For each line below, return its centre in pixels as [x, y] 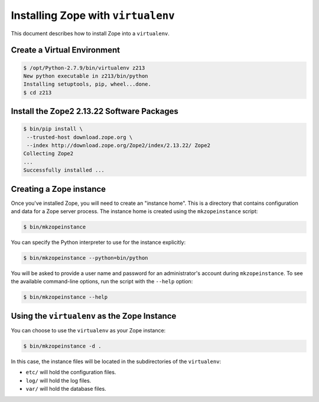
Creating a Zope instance [58, 189]
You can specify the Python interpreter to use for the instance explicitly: [98, 243]
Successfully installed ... [64, 170]
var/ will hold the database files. [66, 389]
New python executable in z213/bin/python [86, 76]
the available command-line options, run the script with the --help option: [102, 282]
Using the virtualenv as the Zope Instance [94, 316]
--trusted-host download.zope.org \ [80, 137]
